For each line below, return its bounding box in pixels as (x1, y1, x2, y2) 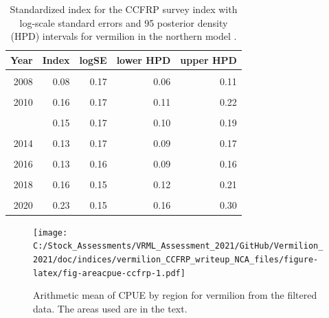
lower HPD (116, 52, 171, 67)
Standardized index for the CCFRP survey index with (10, 2, 238, 16)
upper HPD (180, 52, 237, 67)
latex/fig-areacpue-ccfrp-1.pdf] (33, 268, 185, 278)
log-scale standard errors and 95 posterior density (19, 15, 228, 30)
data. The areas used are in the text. (33, 301, 188, 315)
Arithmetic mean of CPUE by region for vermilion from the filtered (33, 288, 317, 302)
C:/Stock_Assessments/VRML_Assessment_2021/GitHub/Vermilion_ (33, 241, 324, 251)
